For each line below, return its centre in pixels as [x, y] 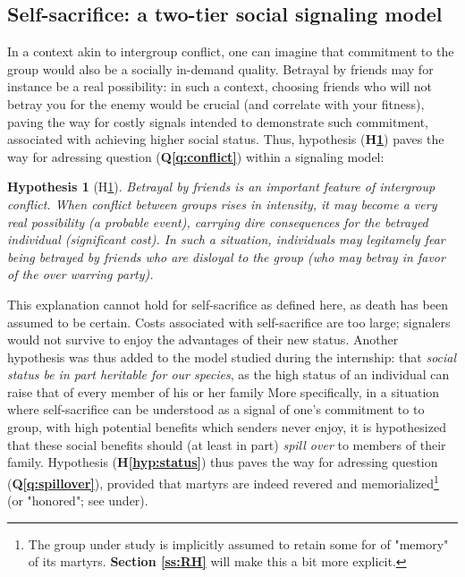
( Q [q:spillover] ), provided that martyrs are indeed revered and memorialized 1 [223, 481]
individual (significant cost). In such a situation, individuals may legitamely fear [226, 239]
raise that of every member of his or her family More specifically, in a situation [224, 391]
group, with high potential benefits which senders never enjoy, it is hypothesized [227, 427]
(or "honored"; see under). [78, 501]
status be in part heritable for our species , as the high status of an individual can [228, 374]
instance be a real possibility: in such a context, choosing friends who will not [220, 86]
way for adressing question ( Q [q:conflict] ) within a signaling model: [196, 156]
